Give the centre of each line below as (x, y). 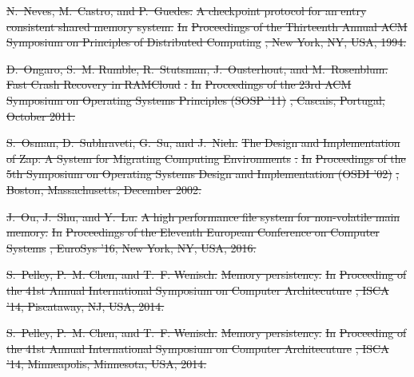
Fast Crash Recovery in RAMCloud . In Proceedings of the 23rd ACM (179, 84)
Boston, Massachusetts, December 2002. (104, 189)
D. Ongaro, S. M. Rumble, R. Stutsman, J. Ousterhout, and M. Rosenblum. (197, 68)
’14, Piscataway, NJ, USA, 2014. (86, 306)
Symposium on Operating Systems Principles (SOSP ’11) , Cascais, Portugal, (196, 99)
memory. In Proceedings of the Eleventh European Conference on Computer (193, 232)
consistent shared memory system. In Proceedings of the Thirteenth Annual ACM (207, 26)
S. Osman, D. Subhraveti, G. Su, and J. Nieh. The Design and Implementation (203, 143)
